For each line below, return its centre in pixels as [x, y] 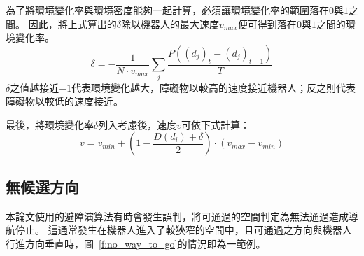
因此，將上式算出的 [72, 23]
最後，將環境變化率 [50, 124]
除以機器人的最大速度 [170, 23]
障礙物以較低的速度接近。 [64, 101]
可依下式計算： [216, 124]
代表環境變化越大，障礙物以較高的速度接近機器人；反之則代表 [214, 87]
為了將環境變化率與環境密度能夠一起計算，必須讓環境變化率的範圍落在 [167, 10]
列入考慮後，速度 [138, 124]
